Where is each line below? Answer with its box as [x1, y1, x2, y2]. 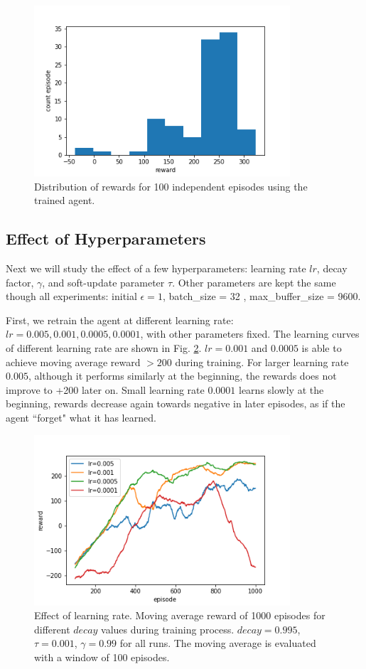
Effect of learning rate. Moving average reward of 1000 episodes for [34, 608, 325, 623]
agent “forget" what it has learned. [6, 410, 156, 424]
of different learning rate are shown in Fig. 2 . [6, 340, 202, 355]
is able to [301, 340, 342, 355]
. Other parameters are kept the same [172, 274, 336, 289]
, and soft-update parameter [42, 274, 165, 289]
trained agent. [34, 193, 95, 208]
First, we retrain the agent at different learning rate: [6, 312, 234, 327]
